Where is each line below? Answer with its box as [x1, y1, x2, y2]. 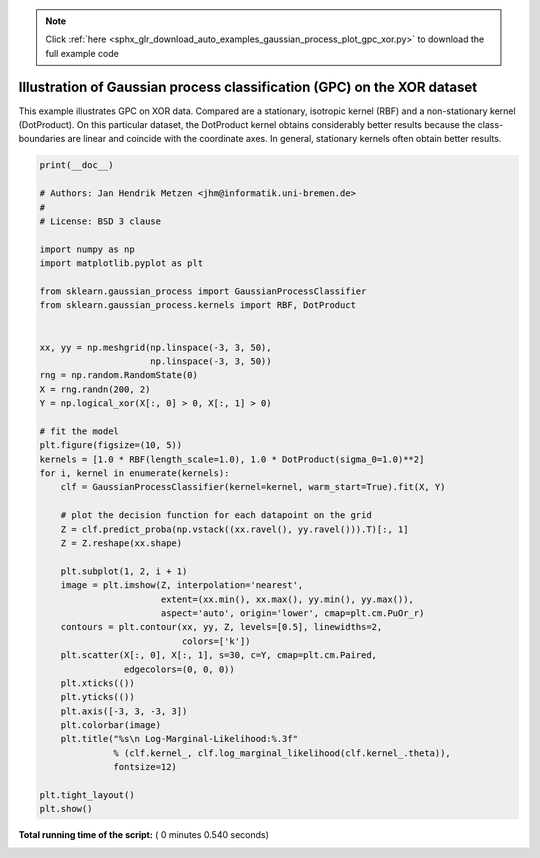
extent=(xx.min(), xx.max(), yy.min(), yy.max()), [160, 593, 415, 605]
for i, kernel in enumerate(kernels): [39, 468, 230, 479]
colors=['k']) [181, 635, 251, 647]
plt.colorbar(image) [60, 720, 162, 731]
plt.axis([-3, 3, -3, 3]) [60, 705, 188, 717]
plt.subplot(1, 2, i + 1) [60, 565, 188, 577]
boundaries [18, 133, 66, 145]
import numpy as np [39, 243, 135, 255]
